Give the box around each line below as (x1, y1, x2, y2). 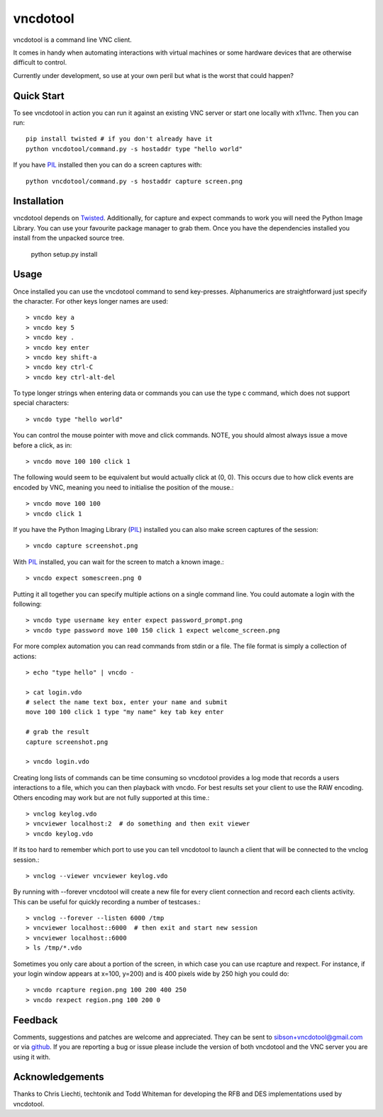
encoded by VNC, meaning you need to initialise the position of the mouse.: (13, 483, 234, 491)
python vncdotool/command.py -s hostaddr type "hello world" (26, 145, 243, 152)
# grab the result (26, 728, 90, 736)
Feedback (13, 1014, 58, 1026)
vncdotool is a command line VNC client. (13, 35, 133, 44)
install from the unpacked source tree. (13, 234, 125, 243)
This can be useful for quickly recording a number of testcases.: (13, 897, 201, 906)
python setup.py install (30, 250, 98, 258)
